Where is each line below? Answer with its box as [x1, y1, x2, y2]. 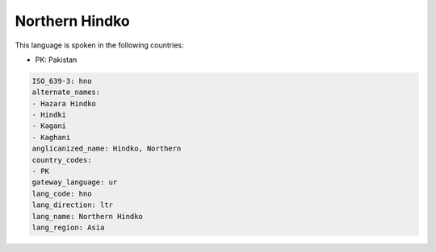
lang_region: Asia [31, 223, 105, 232]
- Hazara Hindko [31, 99, 97, 108]
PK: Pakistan [35, 55, 78, 64]
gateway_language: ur [31, 178, 118, 187]
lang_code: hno [31, 189, 92, 198]
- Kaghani [31, 133, 71, 142]
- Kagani [31, 122, 67, 130]
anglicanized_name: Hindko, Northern [31, 144, 182, 153]
